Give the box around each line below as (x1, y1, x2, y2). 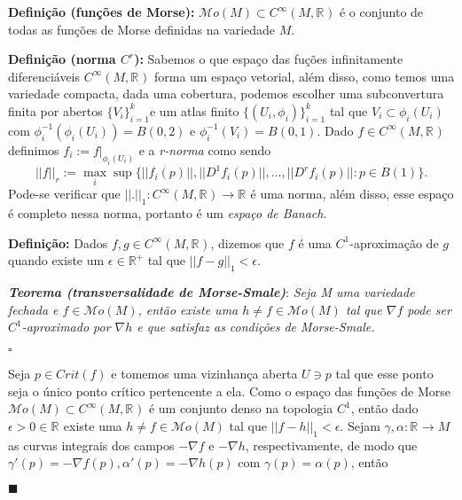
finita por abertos (8, 101, 103, 120)
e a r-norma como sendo (138, 140, 271, 159)
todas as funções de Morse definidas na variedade (8, 20, 276, 38)
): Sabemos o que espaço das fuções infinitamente (134, 50, 403, 68)
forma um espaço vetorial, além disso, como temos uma (153, 66, 455, 85)
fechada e (8, 300, 59, 318)
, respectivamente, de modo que (245, 435, 418, 454)
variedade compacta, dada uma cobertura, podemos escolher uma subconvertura (8, 84, 444, 103)
